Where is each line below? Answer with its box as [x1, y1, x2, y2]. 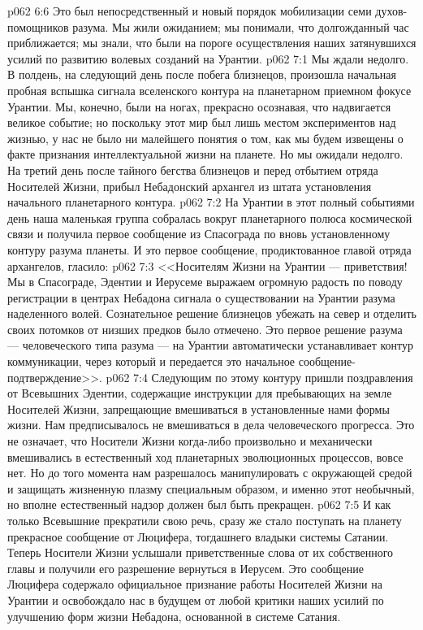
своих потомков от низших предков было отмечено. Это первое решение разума [7, 320, 403, 337]
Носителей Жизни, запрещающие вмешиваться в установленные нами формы [7, 400, 390, 417]
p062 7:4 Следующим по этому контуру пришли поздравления [106, 368, 413, 385]
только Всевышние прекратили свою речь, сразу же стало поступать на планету [7, 512, 402, 528]
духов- [375, 2, 408, 19]
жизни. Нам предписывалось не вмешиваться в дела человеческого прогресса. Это [7, 416, 415, 433]
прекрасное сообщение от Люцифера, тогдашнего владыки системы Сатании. [7, 528, 389, 545]
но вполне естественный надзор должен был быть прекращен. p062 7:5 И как [7, 496, 391, 513]
